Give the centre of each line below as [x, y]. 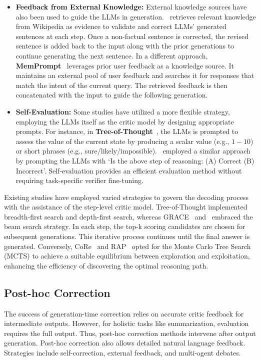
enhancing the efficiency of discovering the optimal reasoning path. [106, 265]
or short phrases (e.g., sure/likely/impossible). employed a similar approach [133, 151]
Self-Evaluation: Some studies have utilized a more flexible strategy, [123, 111]
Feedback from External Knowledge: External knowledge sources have [131, 6]
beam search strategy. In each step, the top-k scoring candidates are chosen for [125, 226]
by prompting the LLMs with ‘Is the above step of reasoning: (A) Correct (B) [135, 160]
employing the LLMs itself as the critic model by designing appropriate [125, 121]
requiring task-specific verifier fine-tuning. [79, 180]
